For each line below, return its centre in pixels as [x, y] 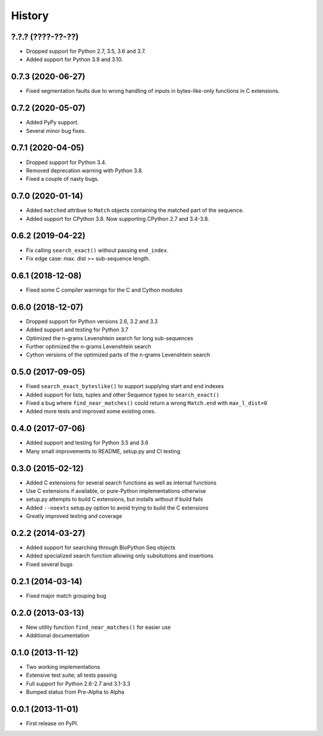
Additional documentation [58, 635]
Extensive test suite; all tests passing [71, 675]
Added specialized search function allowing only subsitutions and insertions [120, 556]
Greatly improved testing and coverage [74, 516]
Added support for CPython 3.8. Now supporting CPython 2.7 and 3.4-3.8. [118, 219]
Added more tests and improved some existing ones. [91, 411]
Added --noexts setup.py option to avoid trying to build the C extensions [117, 508]
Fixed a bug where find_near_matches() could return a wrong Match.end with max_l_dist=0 [147, 403]
